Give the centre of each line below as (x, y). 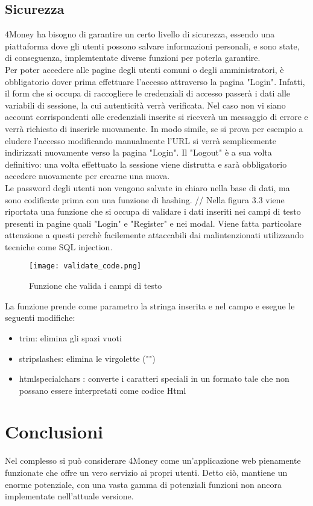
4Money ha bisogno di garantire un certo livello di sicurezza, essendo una (140, 34)
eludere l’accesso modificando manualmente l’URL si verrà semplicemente (141, 140)
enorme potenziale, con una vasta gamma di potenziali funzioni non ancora (144, 484)
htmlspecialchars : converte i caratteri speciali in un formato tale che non (154, 378)
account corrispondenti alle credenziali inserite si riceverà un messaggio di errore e (156, 117)
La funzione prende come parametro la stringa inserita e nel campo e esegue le (150, 305)
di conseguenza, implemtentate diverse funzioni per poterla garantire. (133, 58)
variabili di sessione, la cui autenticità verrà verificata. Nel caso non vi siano (145, 105)
